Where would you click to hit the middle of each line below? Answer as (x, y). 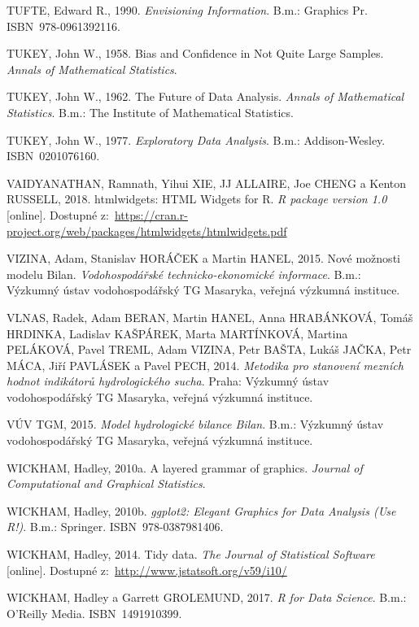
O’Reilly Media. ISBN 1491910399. (94, 613)
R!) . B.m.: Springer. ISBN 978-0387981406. (115, 527)
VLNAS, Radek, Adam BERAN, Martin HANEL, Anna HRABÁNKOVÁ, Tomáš (210, 317)
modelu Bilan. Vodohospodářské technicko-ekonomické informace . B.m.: (184, 274)
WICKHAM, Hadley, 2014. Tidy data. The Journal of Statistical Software (191, 554)
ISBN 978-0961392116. (63, 26)
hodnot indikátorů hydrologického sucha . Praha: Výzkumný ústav (168, 381)
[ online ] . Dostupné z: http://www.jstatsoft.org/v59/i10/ (147, 570)
